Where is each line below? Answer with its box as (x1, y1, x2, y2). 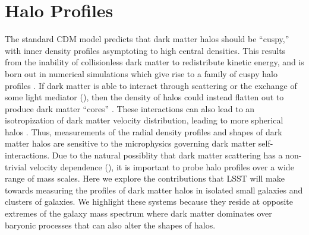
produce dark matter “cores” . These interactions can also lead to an (5, 102, 255, 115)
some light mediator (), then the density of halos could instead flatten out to (5, 91, 284, 103)
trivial (5, 160, 27, 173)
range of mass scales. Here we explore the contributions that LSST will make (5, 172, 285, 185)
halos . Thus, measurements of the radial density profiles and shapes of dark (5, 125, 282, 138)
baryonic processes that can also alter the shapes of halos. (5, 218, 216, 231)
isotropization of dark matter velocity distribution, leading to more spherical (5, 114, 283, 126)
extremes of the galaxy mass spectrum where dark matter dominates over (5, 207, 272, 220)
